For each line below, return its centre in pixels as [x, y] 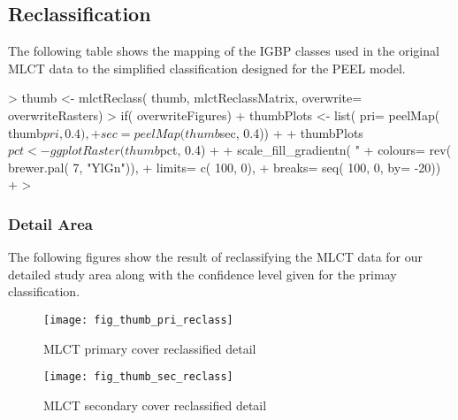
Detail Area [50, 223]
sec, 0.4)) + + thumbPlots [291, 132]
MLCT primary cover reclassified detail [150, 348]
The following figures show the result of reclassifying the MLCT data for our [215, 257]
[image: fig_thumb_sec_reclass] [138, 377]
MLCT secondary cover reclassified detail [155, 405]
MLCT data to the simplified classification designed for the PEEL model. [207, 68]
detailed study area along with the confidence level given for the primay [202, 274]
